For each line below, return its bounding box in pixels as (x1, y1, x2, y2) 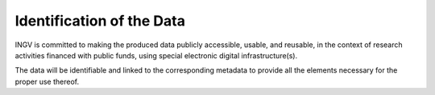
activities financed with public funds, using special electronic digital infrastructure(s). (14, 50, 298, 60)
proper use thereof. (14, 77, 80, 86)
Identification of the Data (14, 12, 185, 30)
